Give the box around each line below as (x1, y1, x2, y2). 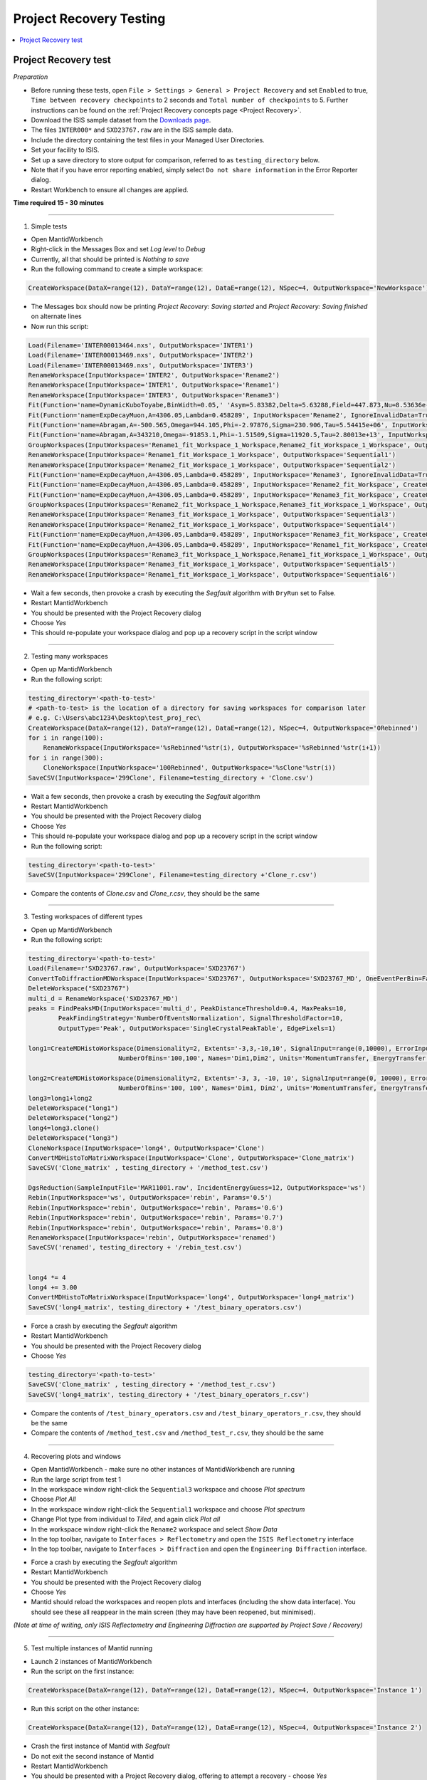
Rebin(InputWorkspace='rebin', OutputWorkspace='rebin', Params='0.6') (28, 1203, 284, 1212)
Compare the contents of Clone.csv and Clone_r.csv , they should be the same (31, 889, 260, 897)
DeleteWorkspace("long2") (28, 1114, 119, 1122)
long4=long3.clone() (28, 1124, 100, 1132)
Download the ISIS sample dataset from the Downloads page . (31, 116, 211, 125)
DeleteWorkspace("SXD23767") (28, 985, 130, 993)
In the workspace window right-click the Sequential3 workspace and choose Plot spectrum (31, 1485, 305, 1494)
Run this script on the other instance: (31, 1705, 139, 1713)
